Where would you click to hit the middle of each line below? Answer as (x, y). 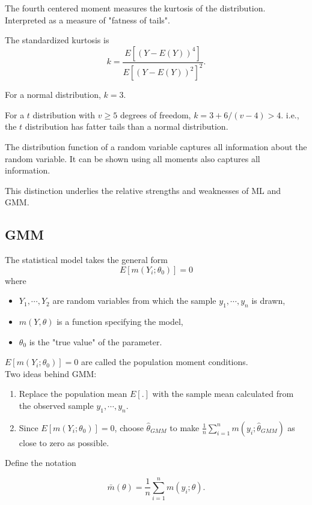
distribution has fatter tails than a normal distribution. (127, 126)
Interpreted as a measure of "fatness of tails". (88, 20)
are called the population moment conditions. (164, 362)
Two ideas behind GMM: (51, 373)
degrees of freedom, (155, 114)
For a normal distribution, (53, 95)
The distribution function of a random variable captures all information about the (156, 146)
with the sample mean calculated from (223, 394)
